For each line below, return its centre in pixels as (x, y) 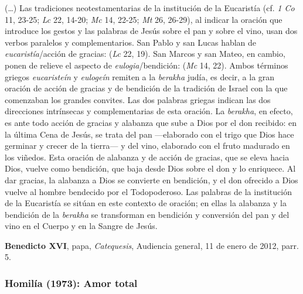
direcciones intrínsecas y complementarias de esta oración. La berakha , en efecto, (149, 111)
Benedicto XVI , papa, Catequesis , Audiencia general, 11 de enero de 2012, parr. (152, 245)
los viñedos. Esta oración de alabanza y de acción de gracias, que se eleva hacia (147, 157)
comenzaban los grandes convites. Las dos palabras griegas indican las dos (138, 99)
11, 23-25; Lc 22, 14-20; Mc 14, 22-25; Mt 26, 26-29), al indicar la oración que (144, 19)
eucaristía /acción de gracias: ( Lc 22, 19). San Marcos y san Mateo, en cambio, (145, 54)
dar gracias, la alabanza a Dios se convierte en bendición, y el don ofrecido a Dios (151, 180)
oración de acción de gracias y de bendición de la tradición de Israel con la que (146, 88)
